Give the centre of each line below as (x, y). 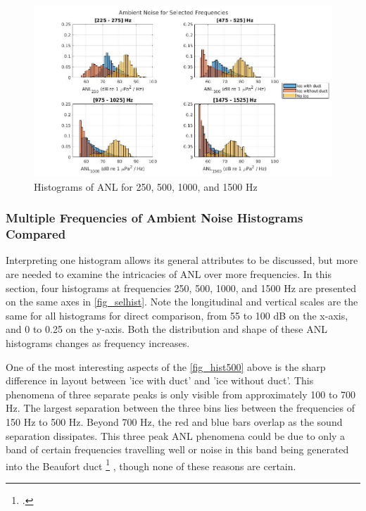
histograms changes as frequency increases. (98, 343)
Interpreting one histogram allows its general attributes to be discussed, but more (182, 260)
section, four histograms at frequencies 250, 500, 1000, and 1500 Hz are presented (181, 288)
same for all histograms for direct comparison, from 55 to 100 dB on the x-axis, (177, 315)
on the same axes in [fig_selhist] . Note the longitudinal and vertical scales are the (182, 302)
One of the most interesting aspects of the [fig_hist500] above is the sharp (166, 366)
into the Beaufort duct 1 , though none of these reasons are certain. (151, 465)
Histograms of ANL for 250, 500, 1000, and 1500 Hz (146, 186)
